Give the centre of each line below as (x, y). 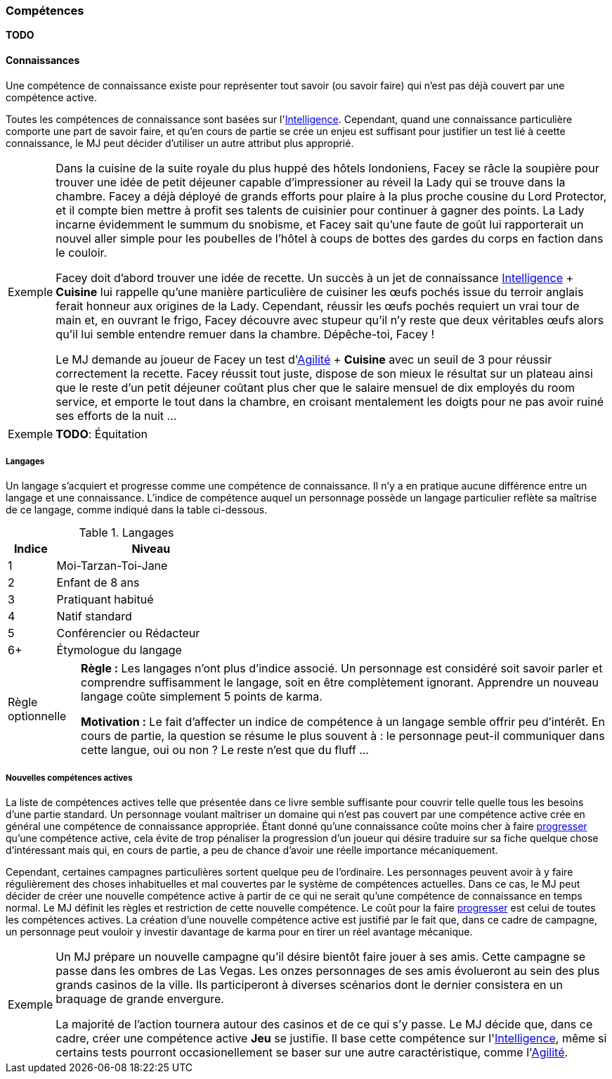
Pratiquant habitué (105, 600)
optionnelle (37, 716)
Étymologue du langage (119, 650)
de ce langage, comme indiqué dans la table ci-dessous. (137, 510)
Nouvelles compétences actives (69, 778)
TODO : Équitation (102, 434)
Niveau (151, 549)
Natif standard (94, 617)
